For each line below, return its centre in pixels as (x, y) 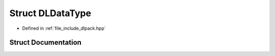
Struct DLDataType (50, 13)
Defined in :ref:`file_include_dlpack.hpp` (64, 28)
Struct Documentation (45, 43)
